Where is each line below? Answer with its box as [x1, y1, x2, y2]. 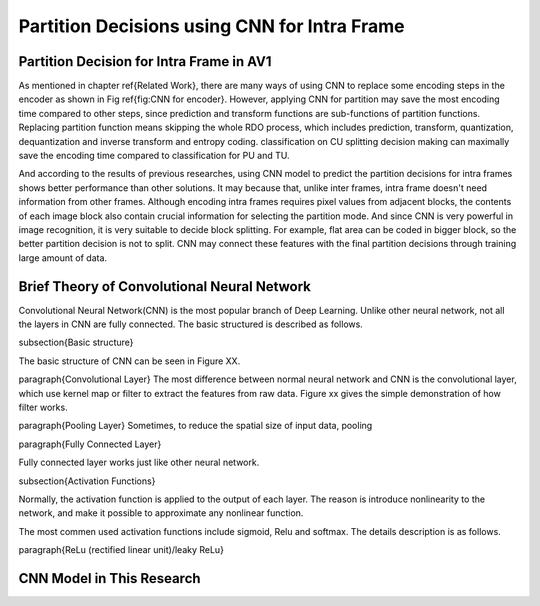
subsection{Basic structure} [18, 336, 134, 349]
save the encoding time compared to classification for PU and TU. [18, 150, 290, 162]
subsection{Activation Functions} [18, 475, 156, 487]
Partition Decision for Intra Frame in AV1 [18, 53, 272, 70]
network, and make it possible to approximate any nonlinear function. [18, 507, 304, 519]
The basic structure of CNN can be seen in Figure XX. [18, 355, 241, 367]
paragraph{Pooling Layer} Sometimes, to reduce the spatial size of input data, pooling [18, 420, 373, 432]
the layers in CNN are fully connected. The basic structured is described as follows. [18, 318, 364, 330]
